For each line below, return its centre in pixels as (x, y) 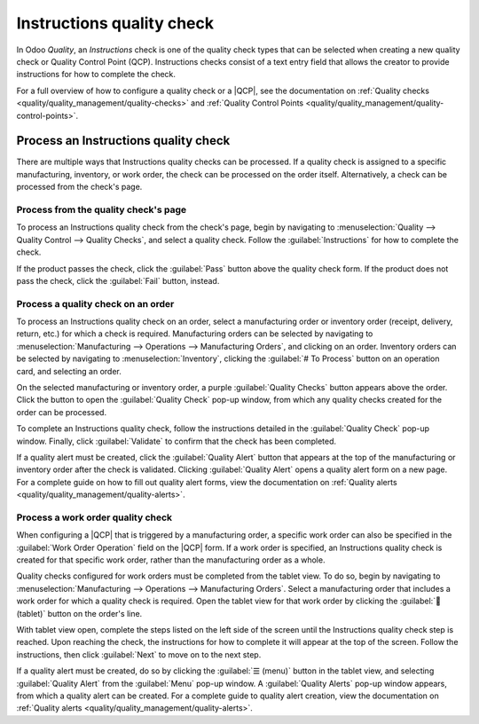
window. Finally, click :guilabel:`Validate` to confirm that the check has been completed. (177, 441)
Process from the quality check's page (102, 209)
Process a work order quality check (94, 517)
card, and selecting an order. (69, 371)
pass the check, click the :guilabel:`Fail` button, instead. (118, 280)
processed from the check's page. (79, 187)
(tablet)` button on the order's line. (79, 613)
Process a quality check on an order (95, 303)
